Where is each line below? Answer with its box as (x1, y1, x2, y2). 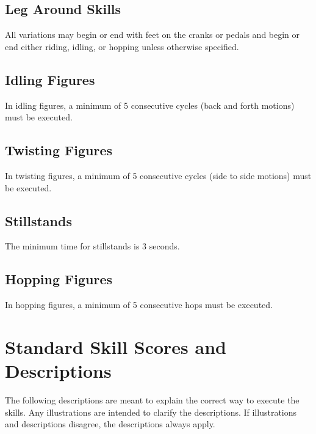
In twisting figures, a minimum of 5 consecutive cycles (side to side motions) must (5, 169, 312, 182)
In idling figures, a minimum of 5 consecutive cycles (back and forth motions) (5, 98, 295, 111)
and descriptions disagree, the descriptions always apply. (5, 417, 215, 430)
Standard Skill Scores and (5, 334, 226, 359)
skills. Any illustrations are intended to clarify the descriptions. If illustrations (5, 405, 297, 418)
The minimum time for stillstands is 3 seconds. (5, 240, 180, 252)
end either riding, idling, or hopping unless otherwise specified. (5, 40, 239, 53)
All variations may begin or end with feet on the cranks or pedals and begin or (5, 28, 300, 41)
